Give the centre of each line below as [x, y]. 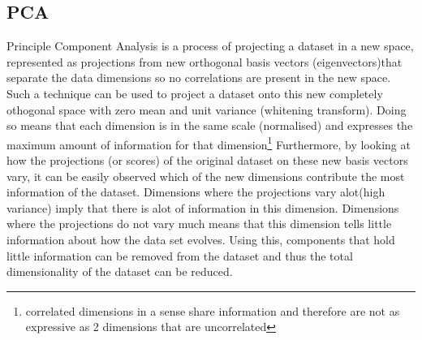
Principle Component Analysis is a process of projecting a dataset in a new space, [210, 46]
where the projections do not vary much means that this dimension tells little [199, 224]
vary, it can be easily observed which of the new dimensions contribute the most [206, 176]
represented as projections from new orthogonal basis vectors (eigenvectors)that [205, 61]
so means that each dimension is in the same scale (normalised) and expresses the [210, 125]
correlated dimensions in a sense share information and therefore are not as [213, 310]
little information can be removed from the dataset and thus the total [180, 255]
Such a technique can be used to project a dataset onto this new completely [195, 93]
